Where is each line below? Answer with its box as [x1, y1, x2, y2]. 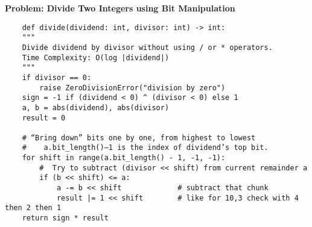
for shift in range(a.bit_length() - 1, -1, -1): [22, 154, 226, 163]
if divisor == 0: [22, 73, 92, 82]
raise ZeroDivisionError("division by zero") [39, 83, 226, 92]
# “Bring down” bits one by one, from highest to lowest [22, 133, 256, 142]
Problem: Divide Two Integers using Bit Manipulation [5, 2, 235, 14]
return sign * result [22, 214, 109, 223]
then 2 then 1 [5, 204, 62, 213]
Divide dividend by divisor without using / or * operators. [22, 43, 273, 52]
